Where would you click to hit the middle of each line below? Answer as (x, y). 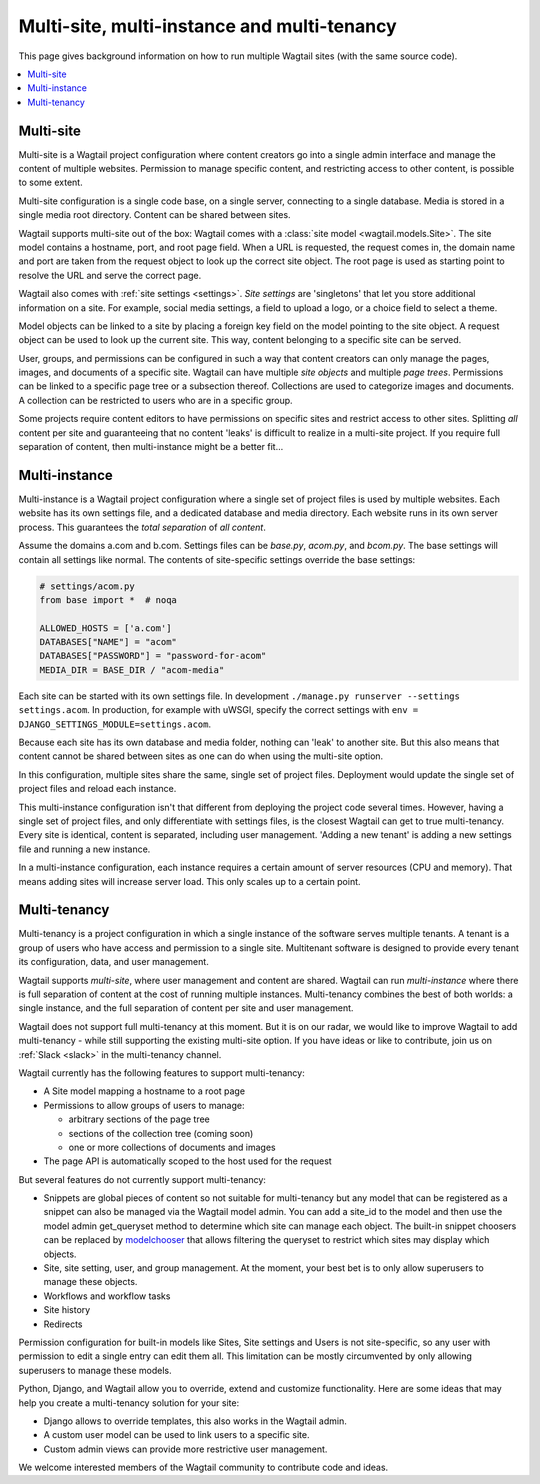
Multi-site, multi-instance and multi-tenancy (207, 26)
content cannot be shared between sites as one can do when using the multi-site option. (201, 756)
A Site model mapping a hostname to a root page (144, 1091)
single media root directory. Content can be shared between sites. (154, 215)
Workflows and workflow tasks (107, 1296)
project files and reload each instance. (97, 789)
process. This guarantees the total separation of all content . (142, 527)
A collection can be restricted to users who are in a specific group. (156, 400)
